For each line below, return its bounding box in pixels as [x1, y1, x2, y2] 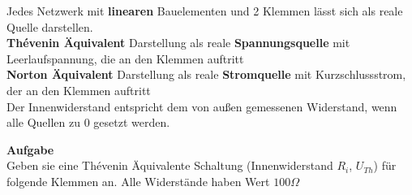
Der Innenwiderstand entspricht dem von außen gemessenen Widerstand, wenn [6, 97, 397, 115]
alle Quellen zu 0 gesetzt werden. [6, 114, 170, 131]
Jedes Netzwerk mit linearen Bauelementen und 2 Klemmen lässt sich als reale [6, 2, 403, 19]
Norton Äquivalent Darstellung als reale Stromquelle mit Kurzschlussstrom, [6, 66, 406, 83]
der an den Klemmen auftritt [6, 81, 151, 98]
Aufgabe [6, 141, 54, 158]
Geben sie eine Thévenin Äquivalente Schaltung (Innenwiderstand [6, 157, 333, 174]
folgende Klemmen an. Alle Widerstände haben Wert [6, 172, 270, 189]
